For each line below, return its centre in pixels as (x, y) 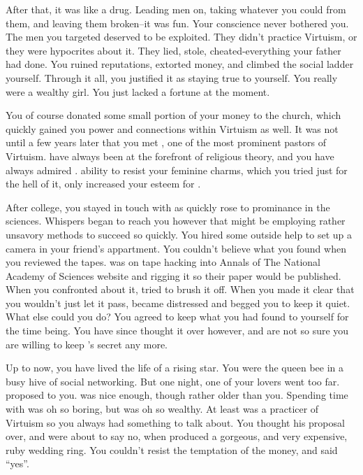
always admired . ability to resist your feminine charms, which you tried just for (177, 170)
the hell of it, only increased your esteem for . (103, 184)
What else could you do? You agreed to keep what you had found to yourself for (177, 317)
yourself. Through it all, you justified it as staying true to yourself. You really (172, 77)
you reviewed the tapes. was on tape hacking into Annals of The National (163, 262)
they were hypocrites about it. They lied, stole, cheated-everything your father (173, 50)
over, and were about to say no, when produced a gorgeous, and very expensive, (177, 436)
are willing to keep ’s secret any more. (87, 344)
